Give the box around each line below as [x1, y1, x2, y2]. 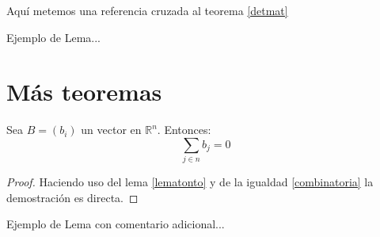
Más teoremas [6, 75, 162, 108]
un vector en [81, 121, 142, 138]
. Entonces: [157, 121, 211, 138]
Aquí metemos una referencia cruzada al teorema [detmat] [6, 2, 288, 18]
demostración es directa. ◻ [6, 189, 139, 205]
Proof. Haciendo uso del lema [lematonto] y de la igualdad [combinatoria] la [6, 174, 374, 190]
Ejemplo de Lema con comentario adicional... [6, 216, 225, 232]
